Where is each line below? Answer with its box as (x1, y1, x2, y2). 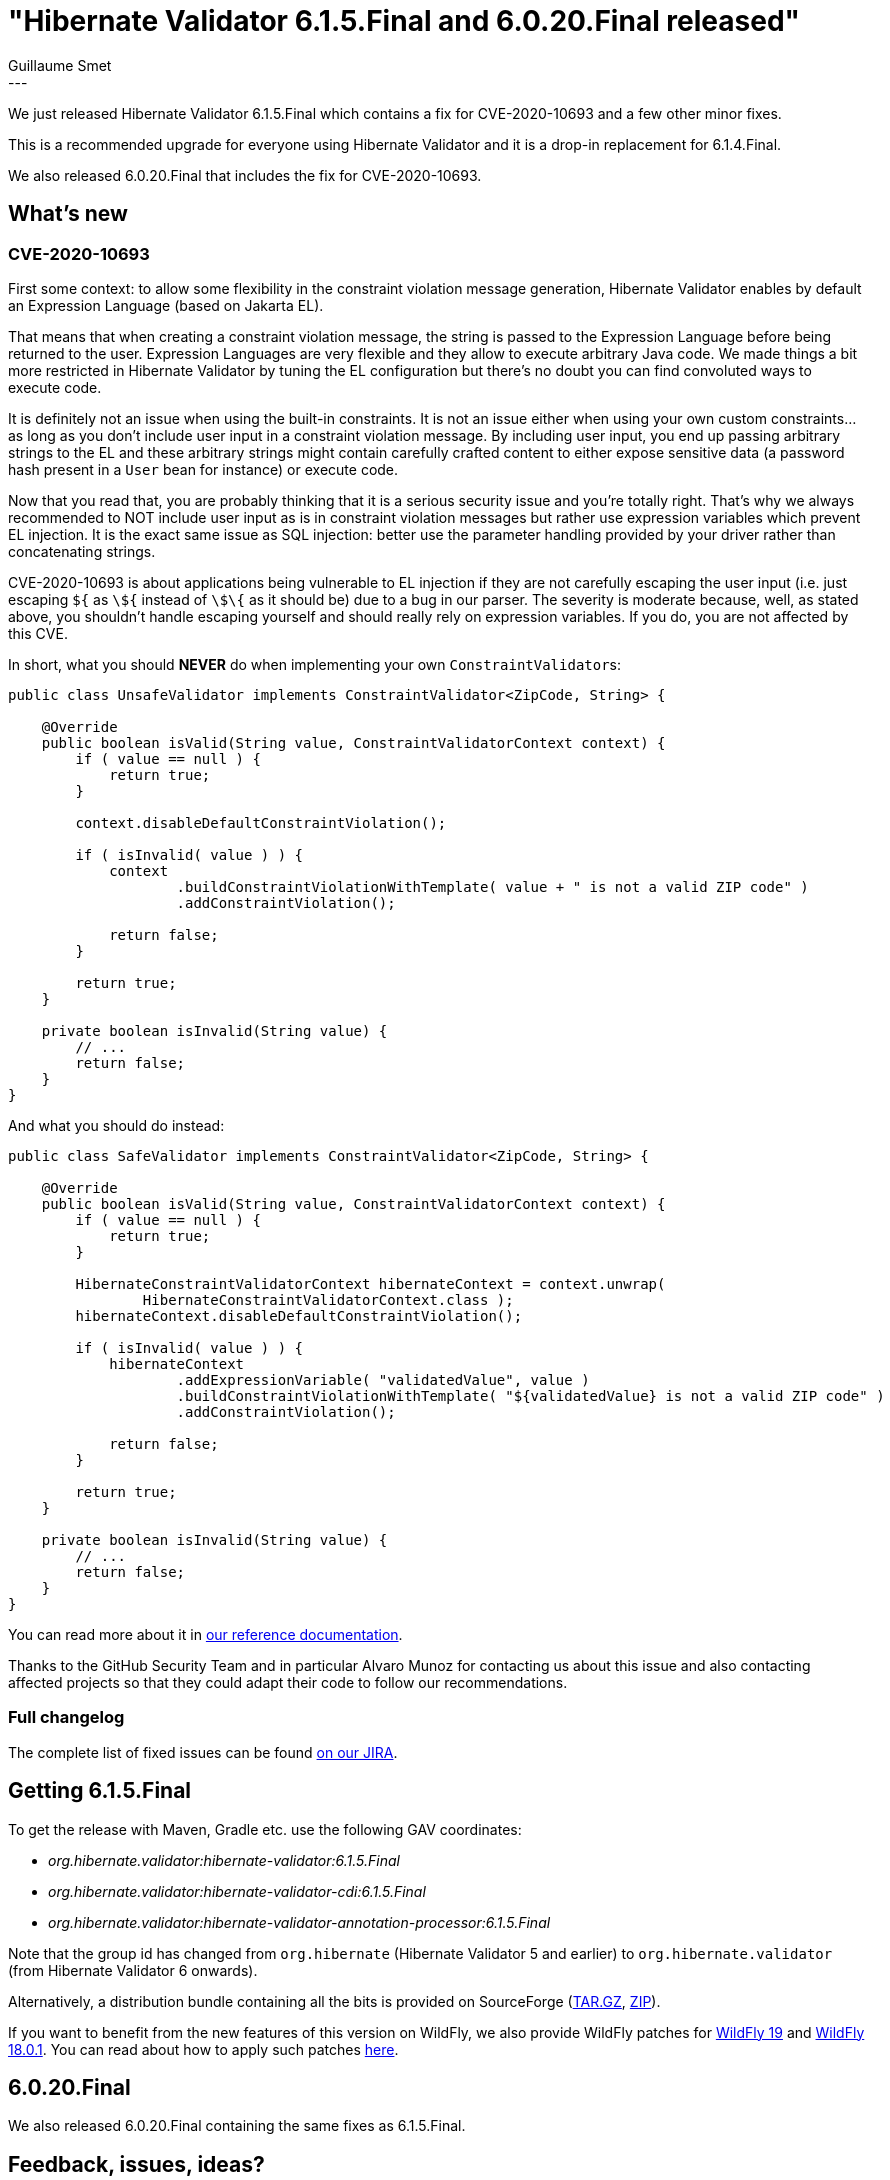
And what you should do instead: (8, 1116, 225, 1134)
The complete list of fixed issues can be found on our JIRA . (8, 1743, 398, 1761)
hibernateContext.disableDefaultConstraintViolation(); (75, 1307, 523, 1324)
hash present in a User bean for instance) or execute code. (8, 460, 399, 478)
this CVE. (8, 624, 68, 642)
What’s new (8, 201, 128, 227)
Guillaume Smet (8, 56, 112, 74)
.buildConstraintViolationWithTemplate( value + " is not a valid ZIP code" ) (176, 878, 809, 895)
